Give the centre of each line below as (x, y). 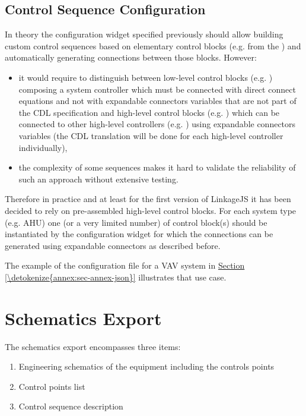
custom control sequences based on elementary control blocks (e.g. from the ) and (153, 45)
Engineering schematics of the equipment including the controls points (146, 366)
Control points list (52, 386)
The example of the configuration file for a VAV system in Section (125, 265)
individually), (43, 147)
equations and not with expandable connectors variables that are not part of (157, 101)
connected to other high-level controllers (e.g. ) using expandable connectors (157, 124)
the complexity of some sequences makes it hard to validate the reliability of (157, 167)
